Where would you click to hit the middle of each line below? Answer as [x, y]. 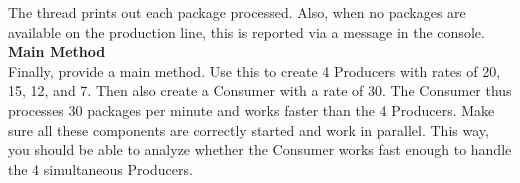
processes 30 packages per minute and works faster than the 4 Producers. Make [251, 109]
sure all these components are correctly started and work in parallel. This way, [248, 129]
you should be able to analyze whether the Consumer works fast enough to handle [260, 149]
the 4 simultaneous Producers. [100, 168]
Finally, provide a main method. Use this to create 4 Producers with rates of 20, [254, 70]
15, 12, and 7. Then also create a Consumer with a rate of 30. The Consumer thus [260, 90]
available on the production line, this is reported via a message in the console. [246, 31]
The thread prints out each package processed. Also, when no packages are [237, 12]
